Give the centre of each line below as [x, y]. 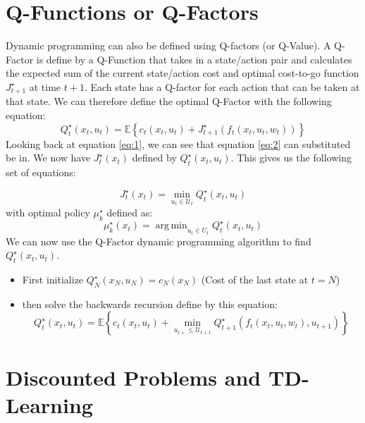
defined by [154, 158]
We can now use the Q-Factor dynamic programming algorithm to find [159, 241]
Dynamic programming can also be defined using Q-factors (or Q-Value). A [168, 45]
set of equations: [41, 172]
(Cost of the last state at [255, 280]
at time [45, 86]
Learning [49, 404]
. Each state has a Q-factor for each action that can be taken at [222, 86]
